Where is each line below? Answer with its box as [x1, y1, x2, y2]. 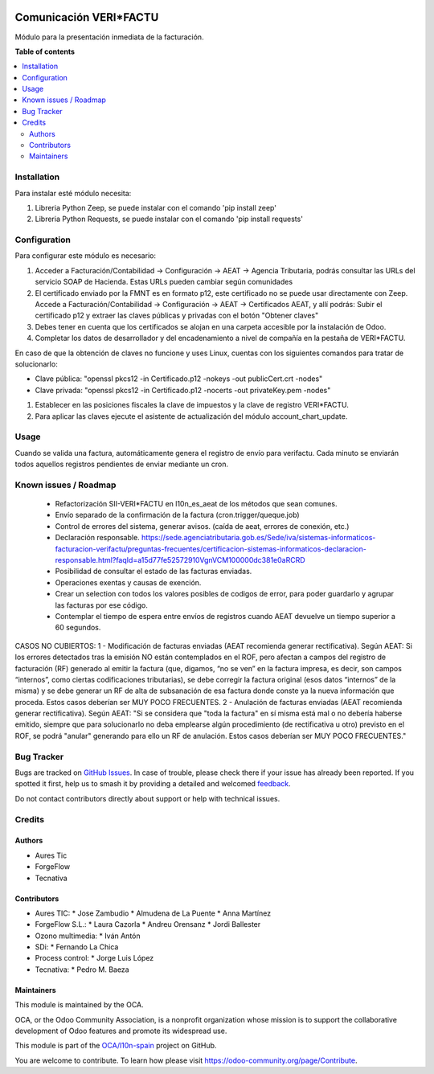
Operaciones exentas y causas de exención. [55, 577, 202, 587]
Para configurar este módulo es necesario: [14, 251, 157, 260]
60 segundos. [55, 623, 101, 633]
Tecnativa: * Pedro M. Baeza [35, 965, 129, 974]
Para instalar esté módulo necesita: [14, 188, 132, 198]
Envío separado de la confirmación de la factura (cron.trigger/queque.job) [55, 510, 301, 520]
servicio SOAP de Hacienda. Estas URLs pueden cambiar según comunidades [35, 277, 293, 287]
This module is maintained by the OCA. [14, 1000, 144, 1010]
